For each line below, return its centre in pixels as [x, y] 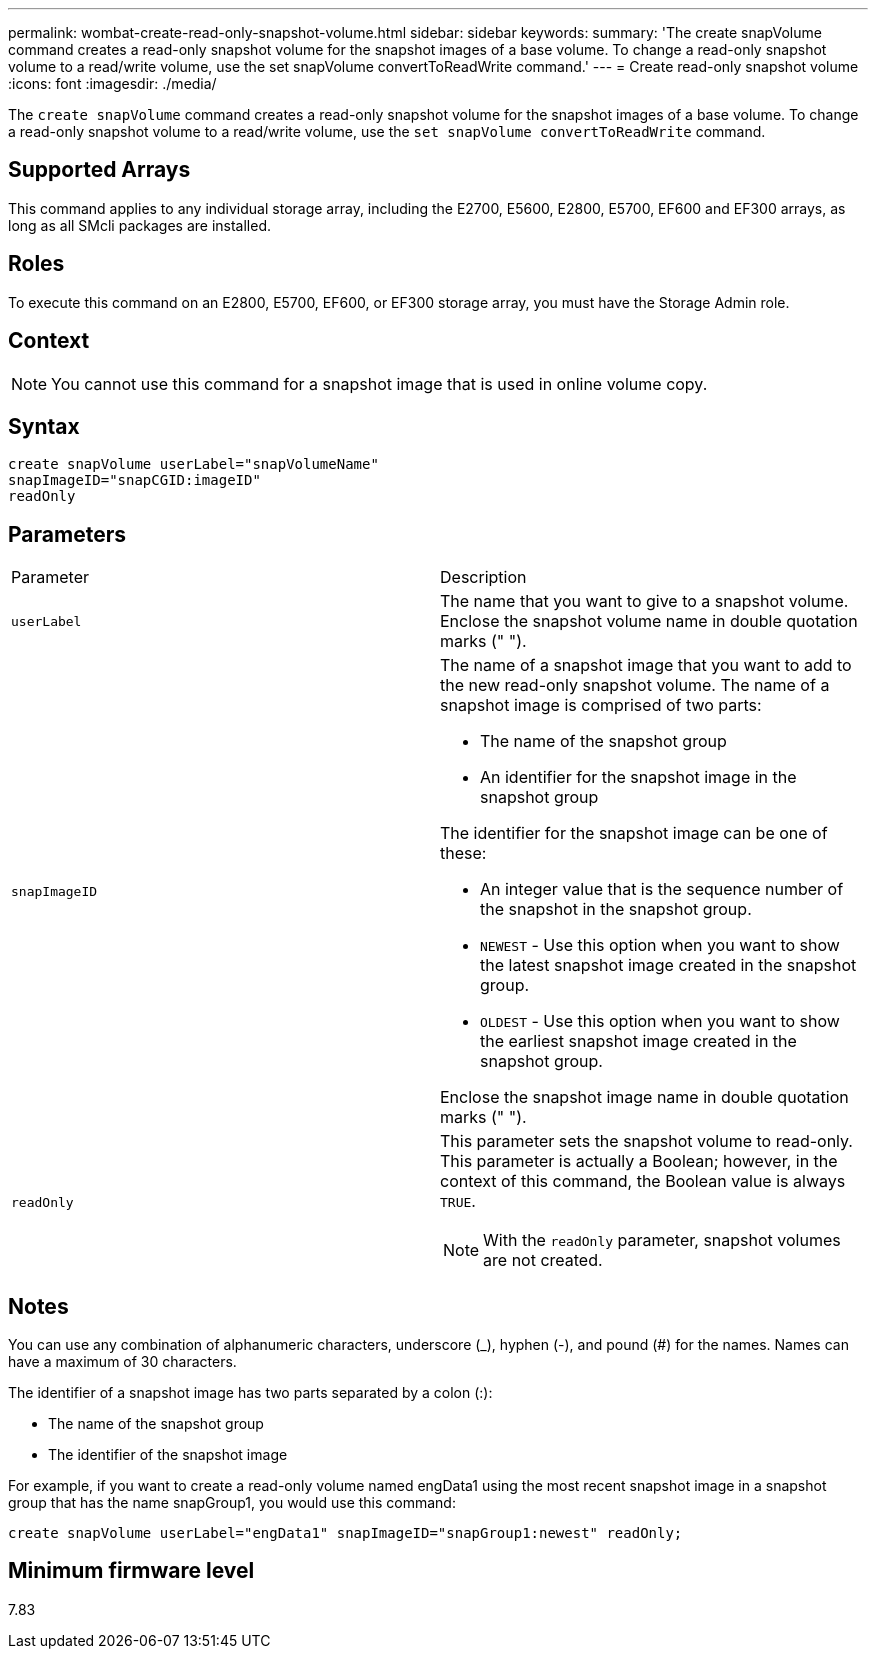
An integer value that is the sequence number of [662, 889]
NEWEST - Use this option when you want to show [660, 945]
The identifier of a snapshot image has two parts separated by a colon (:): [250, 1393]
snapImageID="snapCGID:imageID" [134, 480]
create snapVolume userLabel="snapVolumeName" [193, 464]
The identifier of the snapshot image [168, 1455]
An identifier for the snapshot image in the [638, 777]
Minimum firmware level [131, 1571]
